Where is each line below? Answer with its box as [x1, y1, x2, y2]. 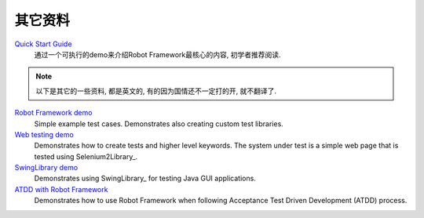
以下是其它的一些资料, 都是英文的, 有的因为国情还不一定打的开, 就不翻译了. [35, 86, 276, 96]
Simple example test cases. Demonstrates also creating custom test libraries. [34, 118, 284, 129]
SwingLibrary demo [14, 163, 79, 173]
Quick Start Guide [14, 39, 72, 49]
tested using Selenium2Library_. [34, 151, 138, 161]
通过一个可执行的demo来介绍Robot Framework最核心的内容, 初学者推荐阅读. [34, 49, 282, 59]
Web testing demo [14, 129, 74, 139]
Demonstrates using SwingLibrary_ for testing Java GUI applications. [34, 173, 257, 183]
